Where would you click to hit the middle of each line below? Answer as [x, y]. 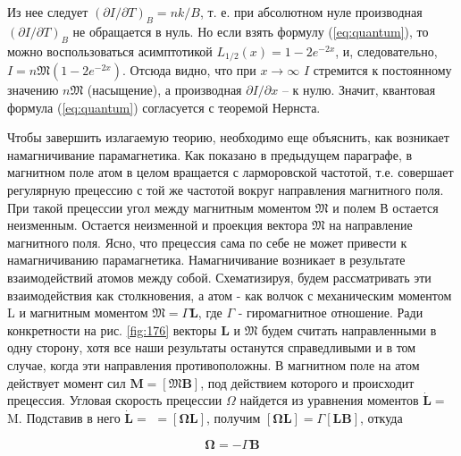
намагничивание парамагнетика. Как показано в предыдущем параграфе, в [210, 154]
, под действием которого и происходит [307, 382]
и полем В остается [386, 207]
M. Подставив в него [64, 418]
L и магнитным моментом [78, 312]
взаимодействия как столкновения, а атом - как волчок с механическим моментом [230, 295]
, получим [234, 418]
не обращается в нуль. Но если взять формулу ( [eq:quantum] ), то [251, 31]
